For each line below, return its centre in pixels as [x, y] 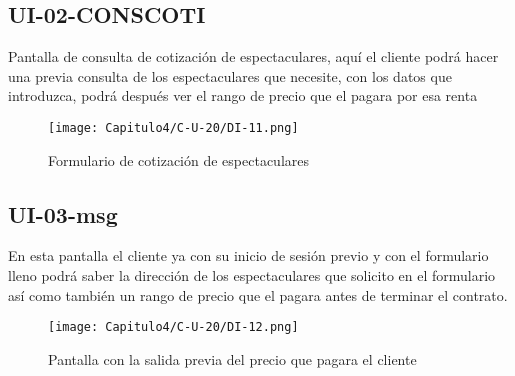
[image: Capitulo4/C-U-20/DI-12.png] [173, 327]
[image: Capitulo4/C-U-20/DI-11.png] [173, 127]
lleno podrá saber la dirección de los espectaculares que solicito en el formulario [252, 275]
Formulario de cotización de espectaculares [179, 159]
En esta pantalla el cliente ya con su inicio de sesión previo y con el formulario [248, 255]
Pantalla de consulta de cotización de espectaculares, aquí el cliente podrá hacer [253, 56]
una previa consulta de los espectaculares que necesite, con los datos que [230, 75]
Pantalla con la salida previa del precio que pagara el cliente [232, 358]
